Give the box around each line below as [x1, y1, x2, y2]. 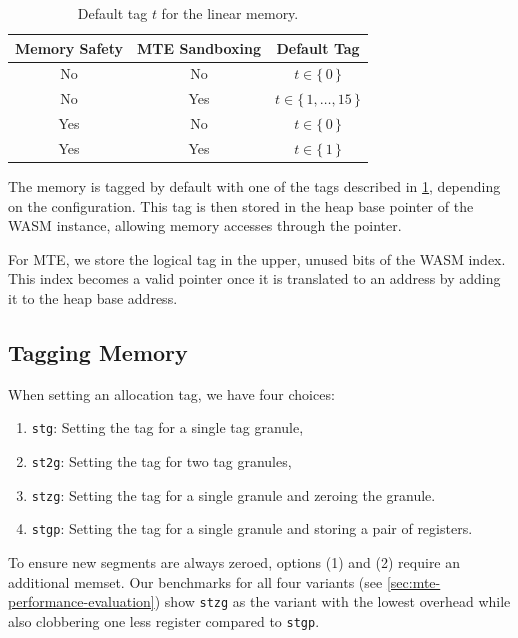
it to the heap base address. [8, 288, 178, 309]
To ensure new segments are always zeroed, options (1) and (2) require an [8, 552, 461, 573]
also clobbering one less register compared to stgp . [8, 610, 320, 631]
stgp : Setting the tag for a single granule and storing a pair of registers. [31, 518, 473, 539]
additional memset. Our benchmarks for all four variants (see [8, 571, 383, 592]
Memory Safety [15, 37, 123, 58]
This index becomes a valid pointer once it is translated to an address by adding [8, 268, 501, 289]
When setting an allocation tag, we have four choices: [8, 383, 335, 404]
